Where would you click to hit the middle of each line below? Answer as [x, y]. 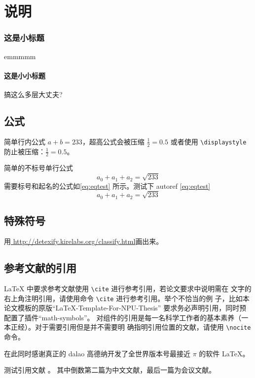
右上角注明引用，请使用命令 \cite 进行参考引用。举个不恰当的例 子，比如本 [127, 298]
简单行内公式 [25, 141]
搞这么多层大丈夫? [33, 94]
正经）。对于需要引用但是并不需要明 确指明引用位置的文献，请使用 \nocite [131, 327]
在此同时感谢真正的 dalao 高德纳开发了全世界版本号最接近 [97, 353]
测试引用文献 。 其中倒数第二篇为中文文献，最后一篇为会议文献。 [110, 370]
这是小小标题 [25, 75]
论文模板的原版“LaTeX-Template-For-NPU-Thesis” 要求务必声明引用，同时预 [125, 308]
